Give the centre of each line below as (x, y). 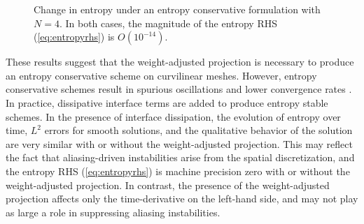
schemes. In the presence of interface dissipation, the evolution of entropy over (173, 116)
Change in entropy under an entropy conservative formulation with (177, 9)
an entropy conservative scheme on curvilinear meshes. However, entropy (161, 75)
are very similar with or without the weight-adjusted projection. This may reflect (179, 143)
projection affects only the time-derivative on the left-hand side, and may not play (182, 199)
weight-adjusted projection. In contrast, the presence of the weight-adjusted (168, 185)
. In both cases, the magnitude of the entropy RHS (168, 23)
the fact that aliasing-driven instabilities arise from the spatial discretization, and (180, 157)
